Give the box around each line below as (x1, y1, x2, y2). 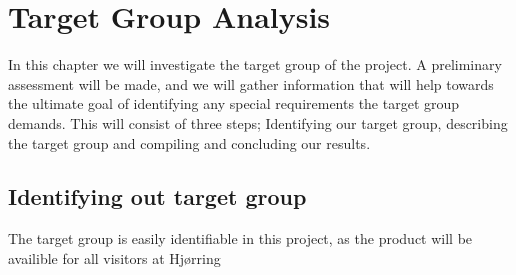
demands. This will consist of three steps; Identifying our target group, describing (8, 112, 508, 133)
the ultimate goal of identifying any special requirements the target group (8, 93, 460, 114)
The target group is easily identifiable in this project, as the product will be (8, 228, 473, 249)
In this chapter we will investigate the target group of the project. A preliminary (8, 54, 502, 75)
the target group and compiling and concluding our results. (8, 132, 371, 153)
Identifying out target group (8, 181, 307, 212)
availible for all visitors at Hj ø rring (8, 247, 221, 268)
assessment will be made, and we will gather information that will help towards (8, 73, 494, 94)
